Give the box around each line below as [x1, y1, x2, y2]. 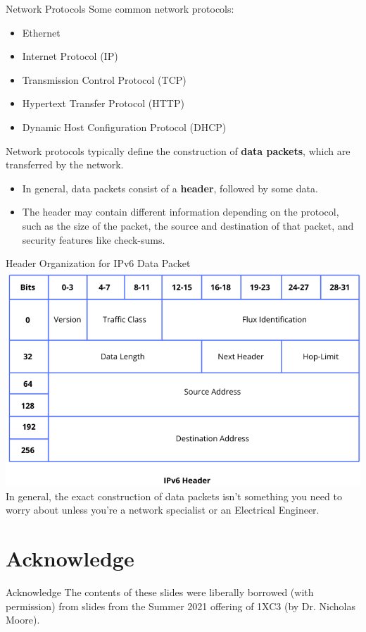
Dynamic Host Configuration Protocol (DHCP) [22, 119, 227, 134]
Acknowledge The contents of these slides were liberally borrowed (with [6, 585, 314, 600]
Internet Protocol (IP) [22, 49, 118, 63]
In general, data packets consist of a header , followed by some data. [22, 180, 318, 195]
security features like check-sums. [22, 232, 165, 247]
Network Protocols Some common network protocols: [6, 1, 234, 16]
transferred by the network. [6, 157, 124, 172]
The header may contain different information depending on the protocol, [22, 204, 339, 219]
